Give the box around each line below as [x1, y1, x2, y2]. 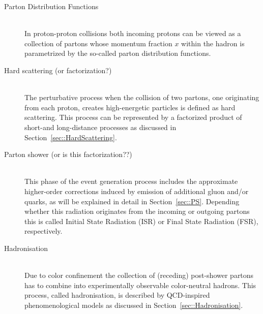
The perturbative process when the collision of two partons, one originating [24, 92, 259, 103]
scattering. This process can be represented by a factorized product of [24, 112, 242, 122]
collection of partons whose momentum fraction [24, 38, 172, 48]
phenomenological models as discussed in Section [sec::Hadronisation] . [24, 299, 243, 310]
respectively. [24, 226, 63, 236]
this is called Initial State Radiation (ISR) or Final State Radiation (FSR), [24, 215, 258, 226]
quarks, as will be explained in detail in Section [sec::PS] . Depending [24, 196, 240, 206]
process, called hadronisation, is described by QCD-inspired [24, 290, 210, 300]
